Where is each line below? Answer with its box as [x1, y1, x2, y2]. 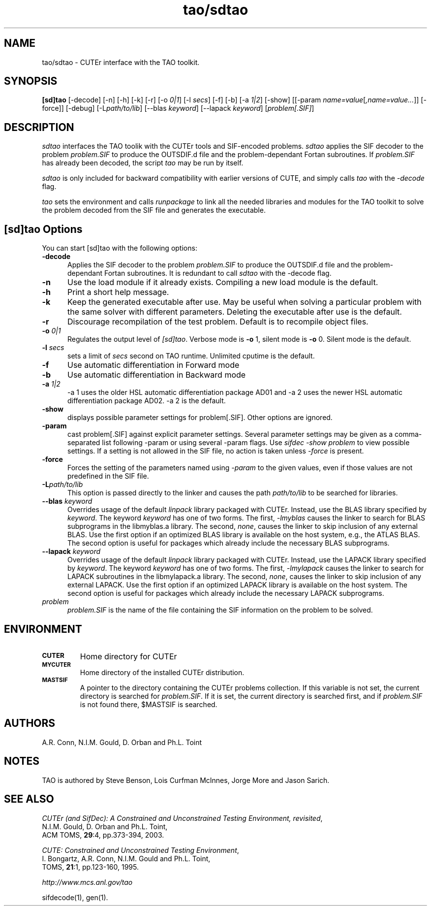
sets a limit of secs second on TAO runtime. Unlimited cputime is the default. [67, 352, 315, 360]
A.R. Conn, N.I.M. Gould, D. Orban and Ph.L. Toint [42, 738, 202, 747]
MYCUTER [42, 661, 71, 668]
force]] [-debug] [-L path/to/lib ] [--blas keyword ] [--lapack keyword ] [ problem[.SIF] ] [42, 104, 314, 113]
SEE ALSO [4, 793, 54, 806]
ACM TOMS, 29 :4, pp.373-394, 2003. [42, 830, 164, 839]
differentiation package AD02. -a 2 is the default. [67, 396, 226, 405]
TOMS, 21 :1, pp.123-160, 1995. [42, 862, 139, 871]
